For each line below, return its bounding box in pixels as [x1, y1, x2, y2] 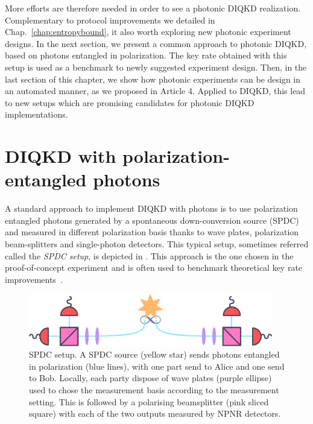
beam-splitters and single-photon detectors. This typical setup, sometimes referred [5, 238, 309, 250]
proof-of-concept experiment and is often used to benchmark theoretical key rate [5, 261, 303, 274]
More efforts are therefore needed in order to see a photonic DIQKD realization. [5, 2, 301, 14]
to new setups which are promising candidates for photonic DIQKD [5, 96, 255, 109]
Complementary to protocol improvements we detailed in [5, 13, 215, 26]
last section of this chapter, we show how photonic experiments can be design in [5, 72, 301, 85]
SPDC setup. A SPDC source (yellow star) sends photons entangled [29, 348, 280, 361]
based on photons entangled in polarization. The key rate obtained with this [5, 49, 287, 62]
